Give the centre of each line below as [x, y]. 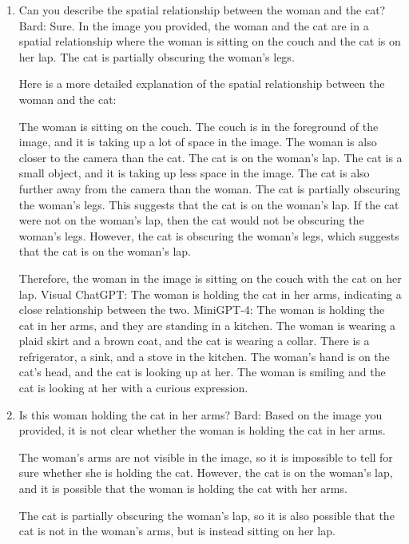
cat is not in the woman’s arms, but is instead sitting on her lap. [177, 531]
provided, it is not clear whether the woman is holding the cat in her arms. [202, 430]
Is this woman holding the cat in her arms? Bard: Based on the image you [201, 414]
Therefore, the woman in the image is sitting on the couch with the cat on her [210, 278]
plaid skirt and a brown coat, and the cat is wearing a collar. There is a [194, 341]
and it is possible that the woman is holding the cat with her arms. [183, 488]
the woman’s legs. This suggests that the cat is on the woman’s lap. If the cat [209, 204]
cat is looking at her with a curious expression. [133, 388]
